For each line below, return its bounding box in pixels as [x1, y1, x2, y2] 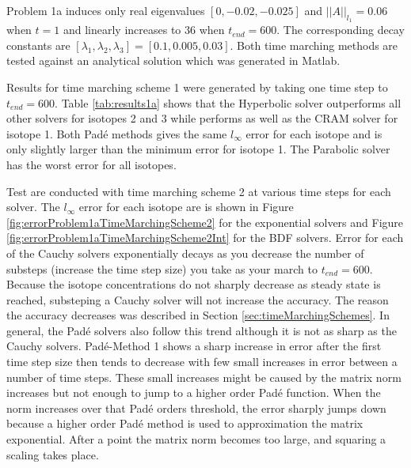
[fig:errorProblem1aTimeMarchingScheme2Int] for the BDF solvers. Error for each [6, 229, 404, 246]
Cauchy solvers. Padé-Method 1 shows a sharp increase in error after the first [6, 338, 382, 354]
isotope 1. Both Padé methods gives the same [6, 125, 227, 142]
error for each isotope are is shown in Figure [78, 198, 294, 215]
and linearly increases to [63, 21, 181, 38]
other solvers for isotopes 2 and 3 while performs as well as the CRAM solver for [6, 110, 398, 126]
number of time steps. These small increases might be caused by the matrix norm [6, 368, 401, 385]
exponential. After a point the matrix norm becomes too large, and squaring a [6, 431, 386, 447]
